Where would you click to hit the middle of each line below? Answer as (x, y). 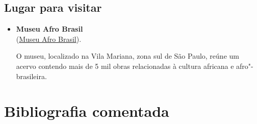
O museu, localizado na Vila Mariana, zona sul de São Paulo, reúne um (127, 56)
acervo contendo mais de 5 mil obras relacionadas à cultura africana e (125, 66)
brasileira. (31, 76)
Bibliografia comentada (87, 111)
